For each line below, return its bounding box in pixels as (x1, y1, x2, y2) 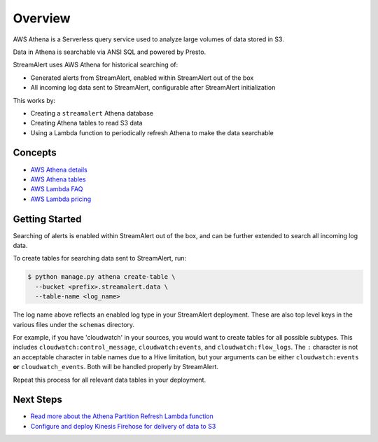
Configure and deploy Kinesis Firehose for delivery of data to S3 (30, 422, 216, 430)
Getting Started (13, 213, 82, 225)
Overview (13, 11, 71, 26)
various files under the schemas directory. (13, 320, 135, 329)
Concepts (13, 147, 57, 159)
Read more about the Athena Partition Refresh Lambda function (30, 412, 213, 420)
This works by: (13, 96, 56, 104)
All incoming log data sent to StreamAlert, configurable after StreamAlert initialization (30, 83, 276, 92)
